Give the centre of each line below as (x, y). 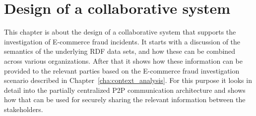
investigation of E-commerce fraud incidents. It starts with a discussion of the (122, 41)
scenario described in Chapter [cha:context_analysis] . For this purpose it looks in (128, 80)
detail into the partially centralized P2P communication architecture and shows (125, 90)
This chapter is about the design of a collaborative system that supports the (120, 32)
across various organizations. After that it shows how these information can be (123, 60)
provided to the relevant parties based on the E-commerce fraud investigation (122, 70)
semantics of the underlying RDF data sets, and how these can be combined (120, 51)
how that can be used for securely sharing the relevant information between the (125, 99)
